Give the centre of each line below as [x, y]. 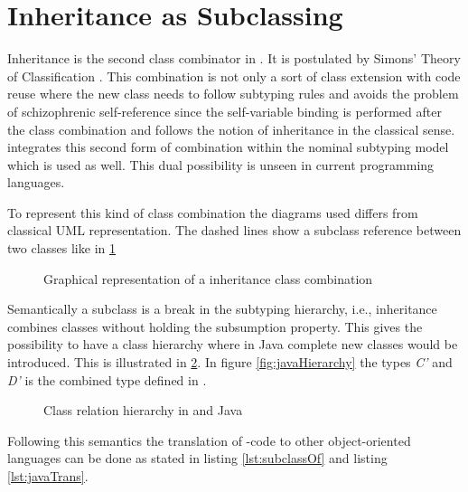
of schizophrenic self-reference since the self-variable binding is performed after [225, 111]
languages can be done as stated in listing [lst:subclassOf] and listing [197, 458]
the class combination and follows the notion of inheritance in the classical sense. [231, 129]
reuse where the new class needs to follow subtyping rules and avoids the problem [233, 94]
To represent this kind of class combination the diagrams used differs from [213, 212]
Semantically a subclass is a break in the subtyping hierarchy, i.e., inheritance [222, 309]
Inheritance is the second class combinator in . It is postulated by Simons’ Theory [234, 58]
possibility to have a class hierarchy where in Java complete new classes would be [233, 344]
